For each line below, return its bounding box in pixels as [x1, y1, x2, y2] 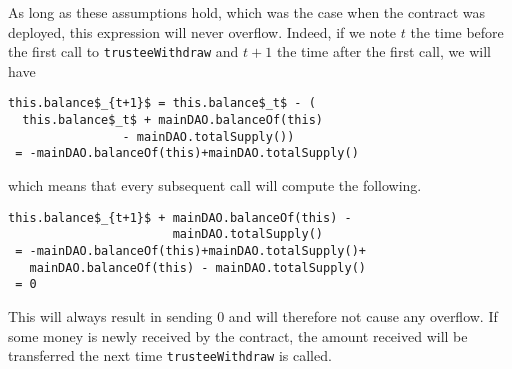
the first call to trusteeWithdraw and [8, 41, 239, 62]
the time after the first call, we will [276, 41, 491, 62]
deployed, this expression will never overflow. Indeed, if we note [8, 21, 397, 42]
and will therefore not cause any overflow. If [228, 305, 498, 326]
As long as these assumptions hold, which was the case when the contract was [8, 2, 486, 22]
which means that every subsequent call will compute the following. [8, 175, 422, 196]
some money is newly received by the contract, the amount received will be [8, 325, 468, 346]
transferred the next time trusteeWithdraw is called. [8, 345, 332, 366]
